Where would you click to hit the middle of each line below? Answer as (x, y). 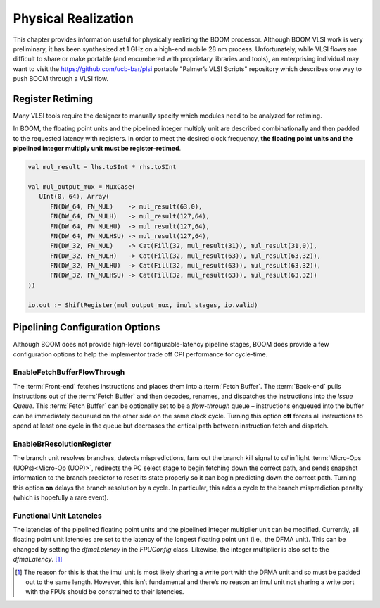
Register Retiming (53, 99)
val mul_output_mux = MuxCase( (82, 186)
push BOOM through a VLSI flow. (61, 79)
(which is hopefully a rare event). (61, 497)
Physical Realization (73, 18)
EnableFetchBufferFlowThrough (69, 372)
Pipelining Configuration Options (87, 328)
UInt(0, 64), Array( (75, 197)
